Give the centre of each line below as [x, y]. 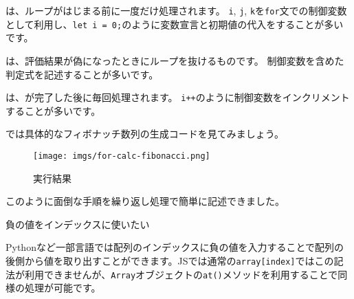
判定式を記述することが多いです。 [82, 74]
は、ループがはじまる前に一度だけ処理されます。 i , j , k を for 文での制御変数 [176, 10]
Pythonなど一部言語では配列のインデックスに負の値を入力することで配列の [175, 247]
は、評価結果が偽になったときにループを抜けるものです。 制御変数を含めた [175, 60]
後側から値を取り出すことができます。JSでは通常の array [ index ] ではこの [170, 260]
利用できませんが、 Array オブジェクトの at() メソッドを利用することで [181, 274]
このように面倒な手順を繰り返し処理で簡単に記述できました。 [145, 201]
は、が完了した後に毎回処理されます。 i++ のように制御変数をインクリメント [178, 97]
